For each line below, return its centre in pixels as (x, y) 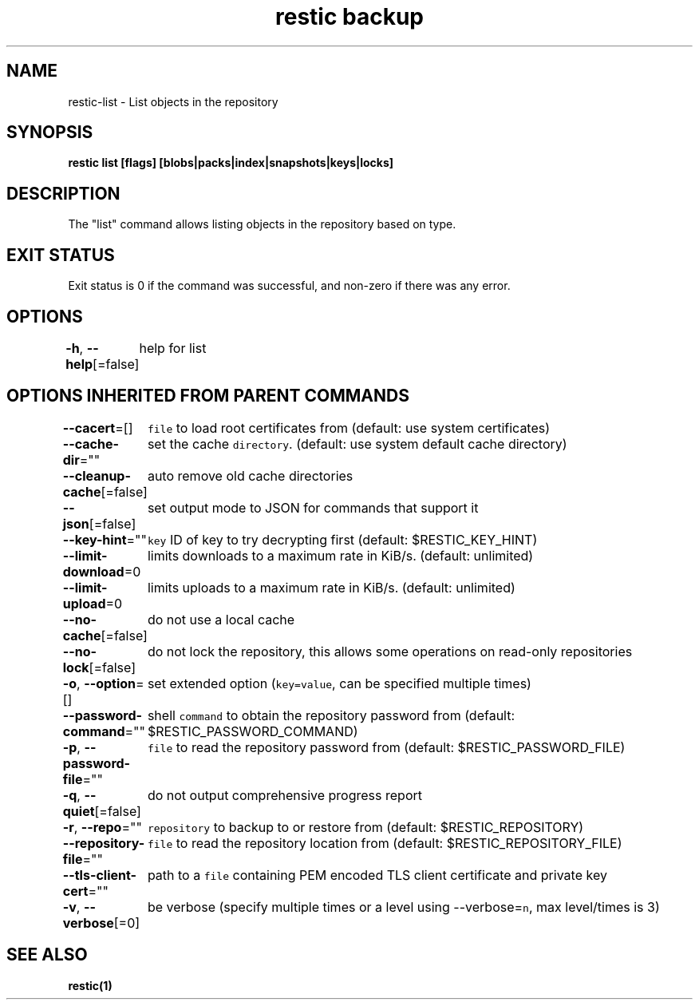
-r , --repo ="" (102, 827)
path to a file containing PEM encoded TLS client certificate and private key (377, 875)
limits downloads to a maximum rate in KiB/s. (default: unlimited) (340, 555)
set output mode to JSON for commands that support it (313, 507)
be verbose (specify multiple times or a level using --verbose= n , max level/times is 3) (403, 907)
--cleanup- (97, 475)
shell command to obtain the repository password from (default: (331, 715)
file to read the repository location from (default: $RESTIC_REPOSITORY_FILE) (385, 843)
